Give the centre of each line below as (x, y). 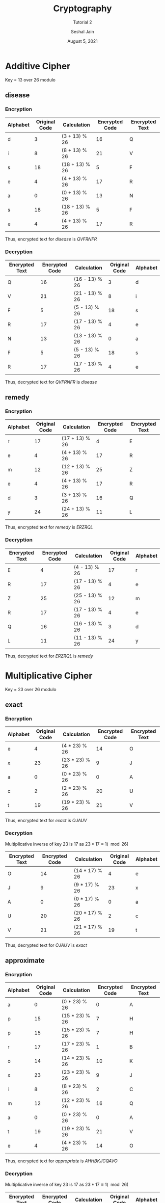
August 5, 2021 (82, 41)
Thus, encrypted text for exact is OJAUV (46, 821)
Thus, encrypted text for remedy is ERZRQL (49, 527)
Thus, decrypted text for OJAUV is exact (46, 945)
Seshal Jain (82, 31)
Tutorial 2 (82, 22)
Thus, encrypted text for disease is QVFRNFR (51, 239)
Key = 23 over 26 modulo (31, 689)
